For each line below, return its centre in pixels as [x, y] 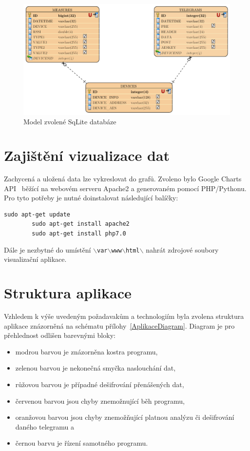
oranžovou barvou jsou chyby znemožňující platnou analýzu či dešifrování [125, 417]
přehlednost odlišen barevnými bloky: [60, 335]
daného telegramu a [45, 426]
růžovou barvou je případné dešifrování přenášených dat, [100, 384]
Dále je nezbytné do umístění [48, 249]
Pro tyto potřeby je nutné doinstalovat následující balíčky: [91, 198]
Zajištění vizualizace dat [87, 155]
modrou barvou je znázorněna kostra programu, [87, 351]
